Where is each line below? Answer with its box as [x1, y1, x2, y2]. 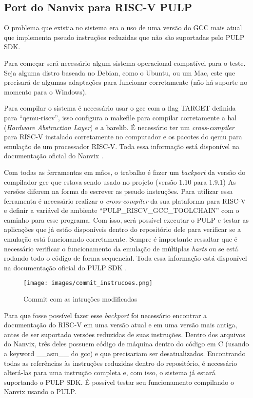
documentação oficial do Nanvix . [4, 151, 103, 161]
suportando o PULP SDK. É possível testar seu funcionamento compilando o [4, 377, 234, 387]
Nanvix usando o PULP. [4, 386, 77, 397]
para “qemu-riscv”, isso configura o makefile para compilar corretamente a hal [4, 112, 237, 122]
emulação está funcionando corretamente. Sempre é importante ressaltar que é [4, 234, 237, 244]
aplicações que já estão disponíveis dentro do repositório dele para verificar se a [4, 224, 241, 234]
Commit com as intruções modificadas [23, 294, 137, 304]
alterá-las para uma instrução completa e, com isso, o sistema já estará [4, 367, 215, 378]
